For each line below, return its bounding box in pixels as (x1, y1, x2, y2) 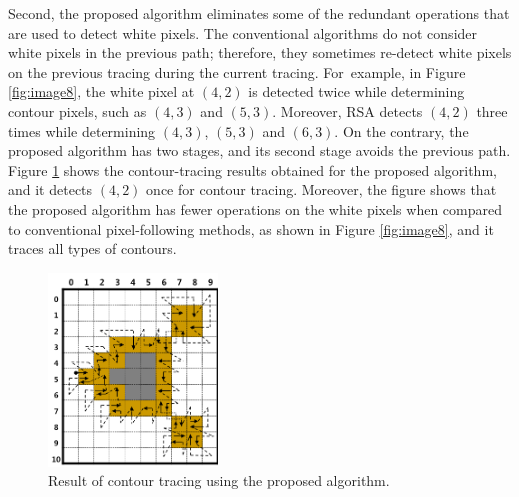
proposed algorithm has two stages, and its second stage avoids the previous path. (8, 140, 511, 161)
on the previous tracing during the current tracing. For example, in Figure (8, 61, 466, 82)
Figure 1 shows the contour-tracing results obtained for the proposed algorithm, (8, 159, 497, 180)
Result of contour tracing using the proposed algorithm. (48, 470, 390, 491)
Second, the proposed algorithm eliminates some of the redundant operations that (8, 3, 510, 23)
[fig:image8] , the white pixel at (8, 81, 195, 102)
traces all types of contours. (8, 238, 177, 259)
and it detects (8, 179, 93, 200)
